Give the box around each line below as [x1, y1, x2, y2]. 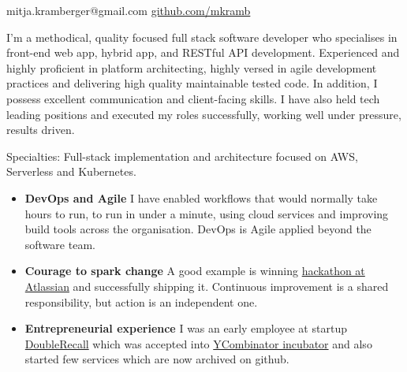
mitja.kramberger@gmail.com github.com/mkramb [6, 2, 251, 18]
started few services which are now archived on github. [24, 351, 289, 367]
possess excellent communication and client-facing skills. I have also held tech [6, 90, 380, 106]
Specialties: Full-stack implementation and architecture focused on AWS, [6, 147, 358, 164]
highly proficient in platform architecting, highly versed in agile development [6, 59, 377, 76]
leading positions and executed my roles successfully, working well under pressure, [6, 106, 401, 122]
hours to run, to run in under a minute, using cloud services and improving [24, 205, 389, 221]
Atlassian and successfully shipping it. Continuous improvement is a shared [24, 277, 389, 294]
